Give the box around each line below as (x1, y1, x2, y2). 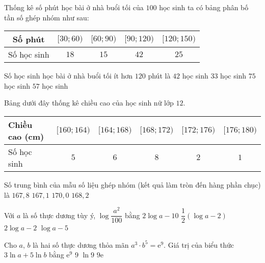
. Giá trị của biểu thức (164, 239, 234, 250)
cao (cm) (8, 130, 44, 142)
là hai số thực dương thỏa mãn (33, 239, 129, 250)
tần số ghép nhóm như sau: (4, 12, 89, 22)
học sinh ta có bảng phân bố (159, 2, 249, 12)
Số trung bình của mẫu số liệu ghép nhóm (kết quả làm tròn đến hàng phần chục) (4, 179, 261, 190)
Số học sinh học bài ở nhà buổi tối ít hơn (4, 70, 133, 81)
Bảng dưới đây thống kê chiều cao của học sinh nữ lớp (4, 97, 174, 108)
